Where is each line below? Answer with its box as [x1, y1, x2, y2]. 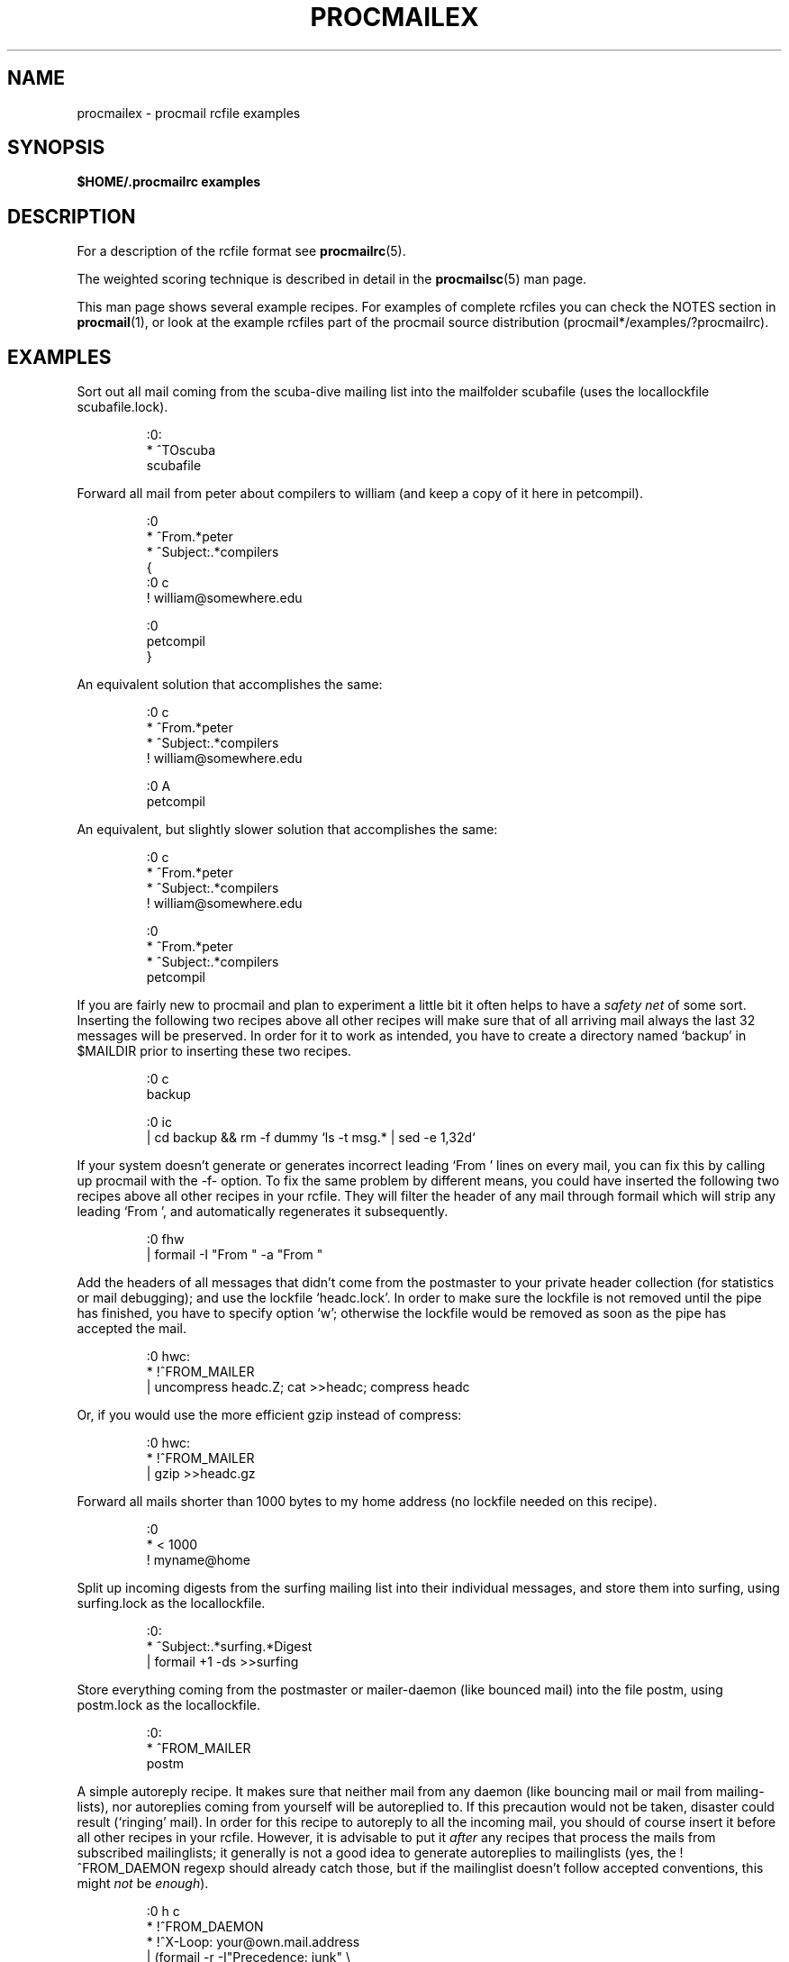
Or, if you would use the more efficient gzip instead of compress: [77, 1407, 462, 1423]
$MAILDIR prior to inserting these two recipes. [77, 1043, 351, 1059]
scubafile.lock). [77, 399, 168, 415]
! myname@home [146, 1552, 250, 1568]
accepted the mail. [77, 1321, 186, 1337]
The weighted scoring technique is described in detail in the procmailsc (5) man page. [77, 271, 587, 287]
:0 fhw [146, 1231, 185, 1248]
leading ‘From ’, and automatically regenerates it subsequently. [77, 1204, 449, 1220]
